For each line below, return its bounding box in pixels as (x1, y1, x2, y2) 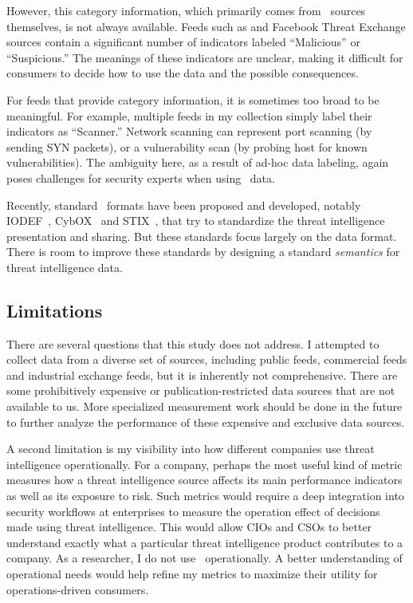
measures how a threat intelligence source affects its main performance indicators (6, 471, 403, 488)
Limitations (6, 298, 103, 322)
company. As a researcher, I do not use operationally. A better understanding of (6, 550, 403, 566)
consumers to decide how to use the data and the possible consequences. (6, 65, 359, 81)
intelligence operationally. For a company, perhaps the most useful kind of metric (6, 455, 403, 472)
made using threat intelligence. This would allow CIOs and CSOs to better (6, 518, 372, 535)
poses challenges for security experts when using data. (6, 169, 275, 186)
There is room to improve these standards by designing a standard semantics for (6, 243, 400, 260)
